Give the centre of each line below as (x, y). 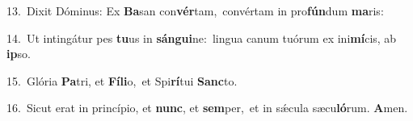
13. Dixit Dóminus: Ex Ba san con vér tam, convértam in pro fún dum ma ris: (195, 10)
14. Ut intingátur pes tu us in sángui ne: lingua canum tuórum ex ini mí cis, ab (202, 38)
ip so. (19, 54)
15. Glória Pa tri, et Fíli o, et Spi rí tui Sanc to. (122, 80)
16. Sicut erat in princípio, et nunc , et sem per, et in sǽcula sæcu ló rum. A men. (207, 108)
